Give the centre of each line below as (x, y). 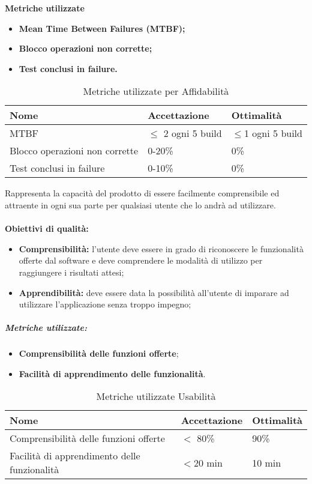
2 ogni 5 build (193, 133)
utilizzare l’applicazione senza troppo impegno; (105, 304)
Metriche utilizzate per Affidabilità (156, 91)
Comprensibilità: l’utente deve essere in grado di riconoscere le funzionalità (161, 248)
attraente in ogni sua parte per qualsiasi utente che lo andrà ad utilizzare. (140, 204)
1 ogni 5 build (273, 133)
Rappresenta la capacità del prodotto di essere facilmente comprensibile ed (142, 193)
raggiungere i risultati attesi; (71, 272)
